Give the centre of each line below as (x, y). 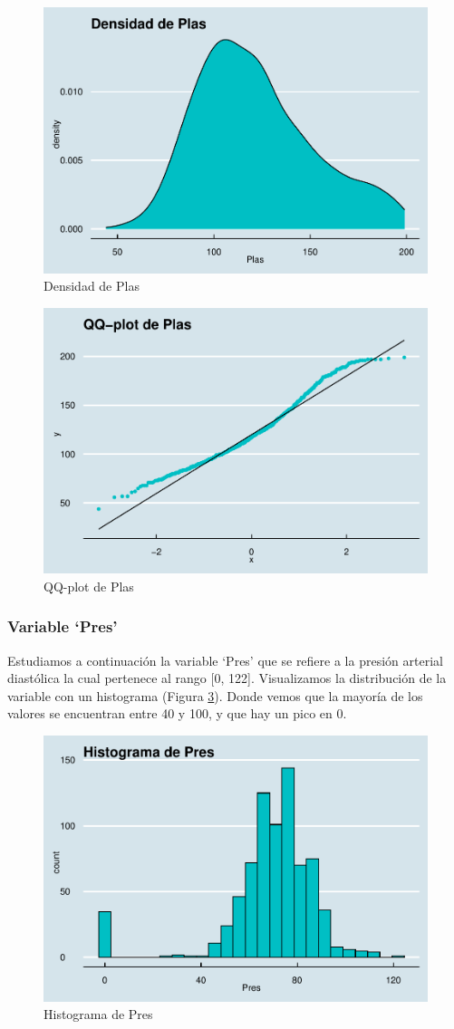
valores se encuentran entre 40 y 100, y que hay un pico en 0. (177, 713)
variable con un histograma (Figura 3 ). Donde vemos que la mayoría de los (215, 695)
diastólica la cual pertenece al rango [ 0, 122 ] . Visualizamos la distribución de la (227, 678)
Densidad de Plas (92, 286)
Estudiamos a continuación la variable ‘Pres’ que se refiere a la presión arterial (225, 660)
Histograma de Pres (98, 1014)
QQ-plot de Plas (89, 586)
